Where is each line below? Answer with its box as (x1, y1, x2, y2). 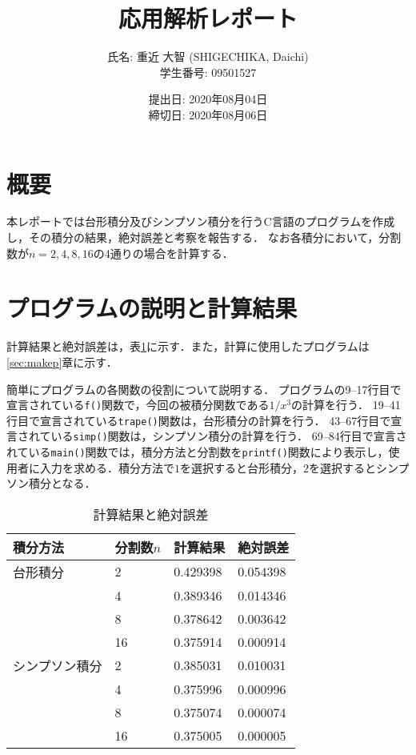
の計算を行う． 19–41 (291, 396, 401, 413)
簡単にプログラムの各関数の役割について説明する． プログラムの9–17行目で (6, 380, 402, 397)
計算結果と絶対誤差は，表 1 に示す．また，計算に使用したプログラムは (6, 338, 370, 355)
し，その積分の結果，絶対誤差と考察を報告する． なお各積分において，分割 (6, 229, 402, 246)
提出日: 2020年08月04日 (148, 90, 268, 107)
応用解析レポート (118, 2, 298, 34)
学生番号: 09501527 (159, 63, 257, 80)
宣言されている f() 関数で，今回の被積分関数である (6, 396, 270, 413)
